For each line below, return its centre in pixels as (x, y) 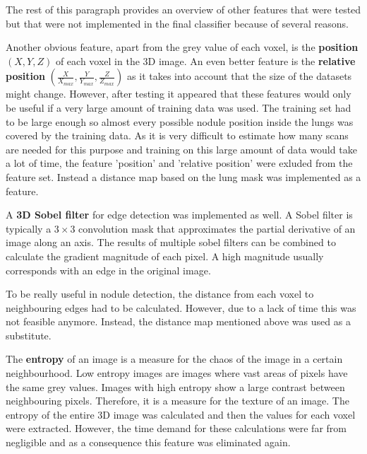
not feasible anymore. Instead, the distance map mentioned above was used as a (178, 321)
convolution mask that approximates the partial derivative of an (217, 228)
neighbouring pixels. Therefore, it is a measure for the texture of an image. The (178, 401)
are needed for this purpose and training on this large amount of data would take (181, 149)
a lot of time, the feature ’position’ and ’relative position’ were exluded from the (179, 163)
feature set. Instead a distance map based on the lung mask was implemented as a (183, 176)
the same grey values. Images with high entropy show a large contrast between (175, 386)
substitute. (29, 335)
